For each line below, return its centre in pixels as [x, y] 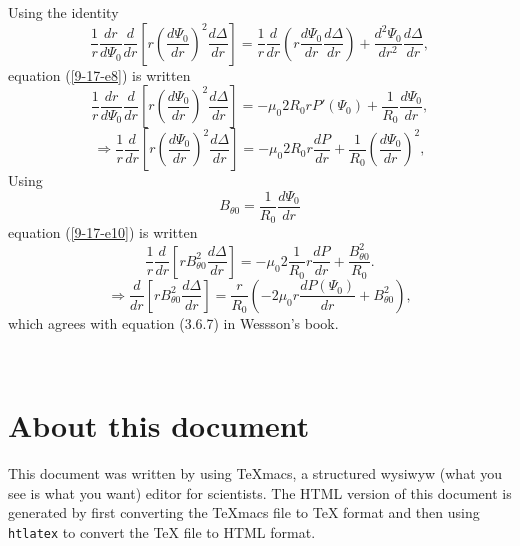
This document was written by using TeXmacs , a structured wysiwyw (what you [255, 473]
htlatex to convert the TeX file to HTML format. [162, 532]
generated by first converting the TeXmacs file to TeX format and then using [244, 512]
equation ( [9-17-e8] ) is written [99, 74]
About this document [159, 425]
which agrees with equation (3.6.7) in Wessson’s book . [173, 322]
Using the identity [63, 12]
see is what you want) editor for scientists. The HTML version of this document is [260, 492]
